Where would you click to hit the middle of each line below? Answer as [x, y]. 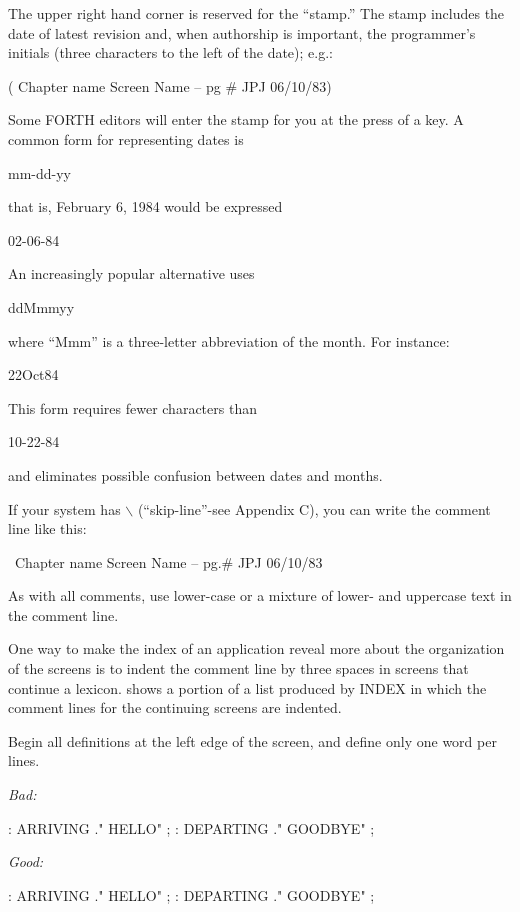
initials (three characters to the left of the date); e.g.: [170, 52]
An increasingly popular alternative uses [131, 273]
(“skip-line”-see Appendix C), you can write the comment [314, 508]
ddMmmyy [41, 306]
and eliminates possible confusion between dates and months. [195, 474]
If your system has [64, 508]
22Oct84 [33, 374]
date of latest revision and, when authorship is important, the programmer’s [242, 32]
